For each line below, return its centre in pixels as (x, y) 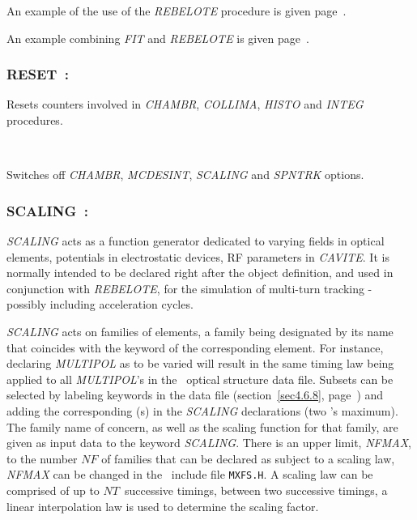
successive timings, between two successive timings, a (256, 490)
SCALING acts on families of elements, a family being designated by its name (200, 331)
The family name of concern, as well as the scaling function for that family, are (202, 426)
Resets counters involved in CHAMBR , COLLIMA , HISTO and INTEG (185, 104)
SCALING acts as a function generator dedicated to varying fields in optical (196, 241)
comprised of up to (53, 490)
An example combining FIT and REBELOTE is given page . (158, 38)
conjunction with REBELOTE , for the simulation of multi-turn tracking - (189, 288)
